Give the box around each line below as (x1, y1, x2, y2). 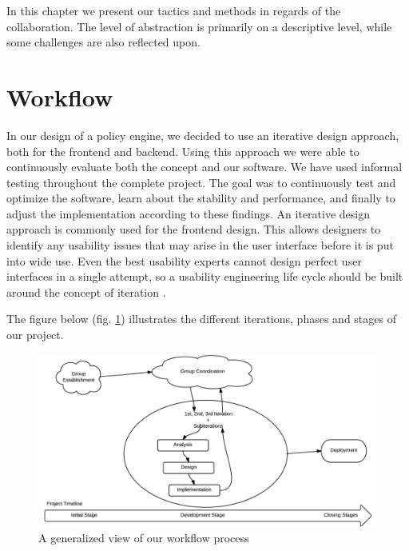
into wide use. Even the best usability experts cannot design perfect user (6, 252, 362, 269)
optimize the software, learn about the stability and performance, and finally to (6, 190, 395, 206)
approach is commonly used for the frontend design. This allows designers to (6, 221, 381, 238)
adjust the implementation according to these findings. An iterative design (6, 205, 371, 222)
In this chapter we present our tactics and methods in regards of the (6, 2, 341, 18)
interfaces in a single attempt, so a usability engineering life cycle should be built (6, 268, 403, 285)
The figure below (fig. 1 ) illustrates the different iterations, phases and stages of (6, 310, 396, 327)
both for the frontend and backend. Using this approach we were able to (6, 142, 359, 159)
